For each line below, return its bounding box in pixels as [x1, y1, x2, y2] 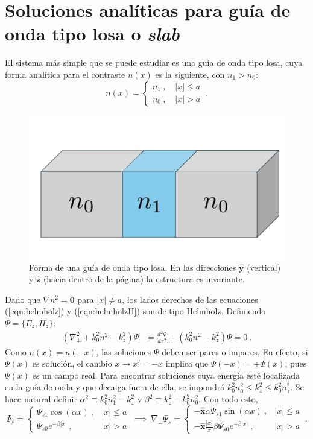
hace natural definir [5, 393, 77, 405]
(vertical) [247, 261, 281, 273]
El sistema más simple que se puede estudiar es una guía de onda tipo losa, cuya [5, 56, 303, 69]
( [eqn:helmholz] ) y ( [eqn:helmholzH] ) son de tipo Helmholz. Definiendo [5, 305, 266, 317]
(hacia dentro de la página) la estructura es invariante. [43, 273, 245, 285]
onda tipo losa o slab [5, 21, 180, 46]
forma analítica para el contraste [5, 68, 125, 80]
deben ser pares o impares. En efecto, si [162, 345, 308, 358]
